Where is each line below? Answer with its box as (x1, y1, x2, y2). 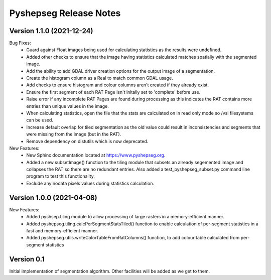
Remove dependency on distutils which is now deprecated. (26, 138, 149, 144)
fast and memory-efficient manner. (26, 227, 98, 233)
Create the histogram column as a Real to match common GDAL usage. (26, 75, 173, 81)
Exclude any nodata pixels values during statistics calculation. (26, 180, 154, 186)
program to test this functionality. (26, 173, 95, 179)
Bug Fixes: (9, 40, 31, 46)
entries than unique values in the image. (26, 103, 109, 109)
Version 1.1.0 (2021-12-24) (9, 27, 93, 35)
